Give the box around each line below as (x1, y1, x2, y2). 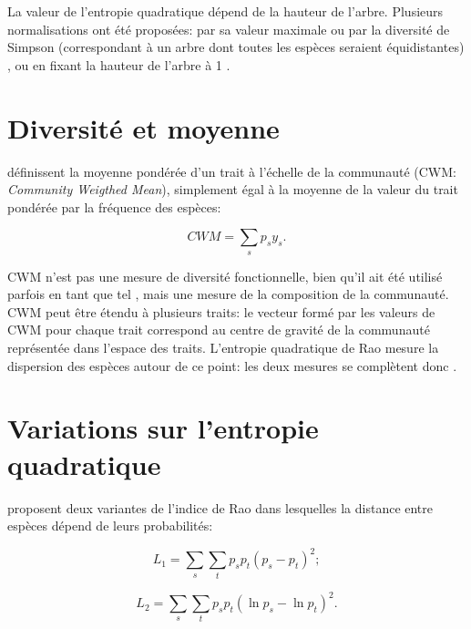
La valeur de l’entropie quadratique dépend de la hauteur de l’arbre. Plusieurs (7, 2, 444, 20)
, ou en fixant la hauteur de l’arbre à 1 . (7, 55, 230, 74)
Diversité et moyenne (7, 108, 280, 146)
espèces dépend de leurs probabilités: (7, 516, 213, 535)
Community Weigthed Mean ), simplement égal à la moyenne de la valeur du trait (7, 180, 458, 199)
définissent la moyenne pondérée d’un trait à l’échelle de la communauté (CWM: (7, 161, 456, 180)
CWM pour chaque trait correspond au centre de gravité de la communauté (7, 320, 430, 339)
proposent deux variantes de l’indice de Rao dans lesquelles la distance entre (7, 498, 434, 517)
